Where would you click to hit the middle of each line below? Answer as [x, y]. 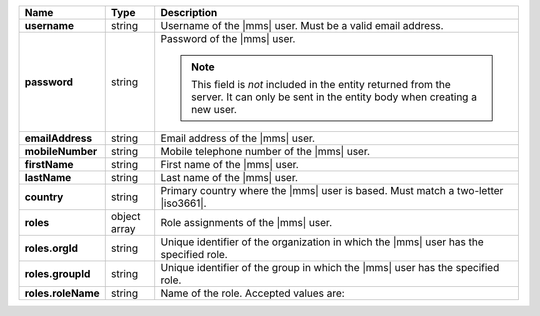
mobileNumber [61, 151]
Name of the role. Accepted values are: [252, 293]
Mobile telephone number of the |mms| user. [265, 151]
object [125, 216]
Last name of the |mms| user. [229, 177]
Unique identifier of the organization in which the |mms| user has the [322, 242]
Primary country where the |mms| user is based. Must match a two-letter [332, 190]
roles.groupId [57, 273]
